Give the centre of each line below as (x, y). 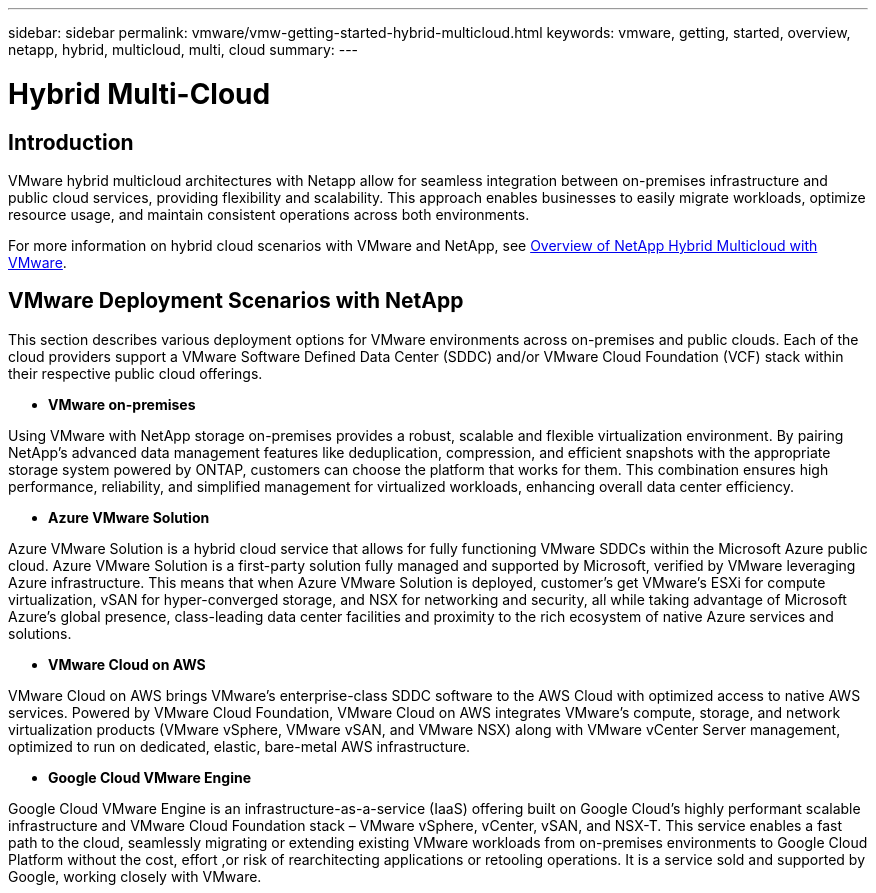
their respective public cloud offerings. (135, 373)
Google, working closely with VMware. (135, 876)
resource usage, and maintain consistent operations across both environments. (269, 214)
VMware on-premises (122, 404)
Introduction (71, 142)
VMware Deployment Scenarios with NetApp (236, 301)
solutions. (40, 633)
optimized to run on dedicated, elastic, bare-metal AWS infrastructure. (239, 746)
